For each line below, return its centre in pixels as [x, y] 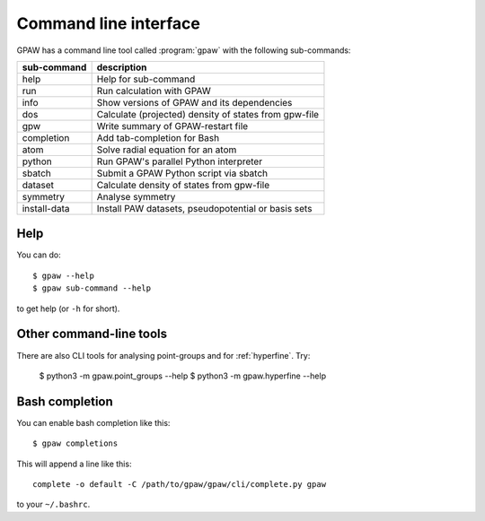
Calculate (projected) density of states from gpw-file [207, 114]
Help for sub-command [146, 79]
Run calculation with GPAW [154, 91]
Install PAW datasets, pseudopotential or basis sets [204, 208]
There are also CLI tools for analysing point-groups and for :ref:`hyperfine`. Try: [163, 355]
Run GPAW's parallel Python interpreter [180, 161]
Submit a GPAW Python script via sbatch [182, 173]
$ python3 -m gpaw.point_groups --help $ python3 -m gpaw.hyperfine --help [183, 376]
